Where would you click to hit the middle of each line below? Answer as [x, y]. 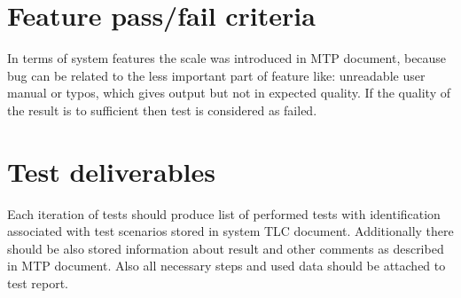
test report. [38, 283]
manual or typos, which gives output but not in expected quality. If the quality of [229, 93]
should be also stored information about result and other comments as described [226, 248]
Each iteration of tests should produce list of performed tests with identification [224, 213]
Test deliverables [112, 171]
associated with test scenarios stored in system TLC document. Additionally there [230, 231]
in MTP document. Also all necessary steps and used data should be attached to [227, 266]
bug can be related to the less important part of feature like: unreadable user [216, 75]
